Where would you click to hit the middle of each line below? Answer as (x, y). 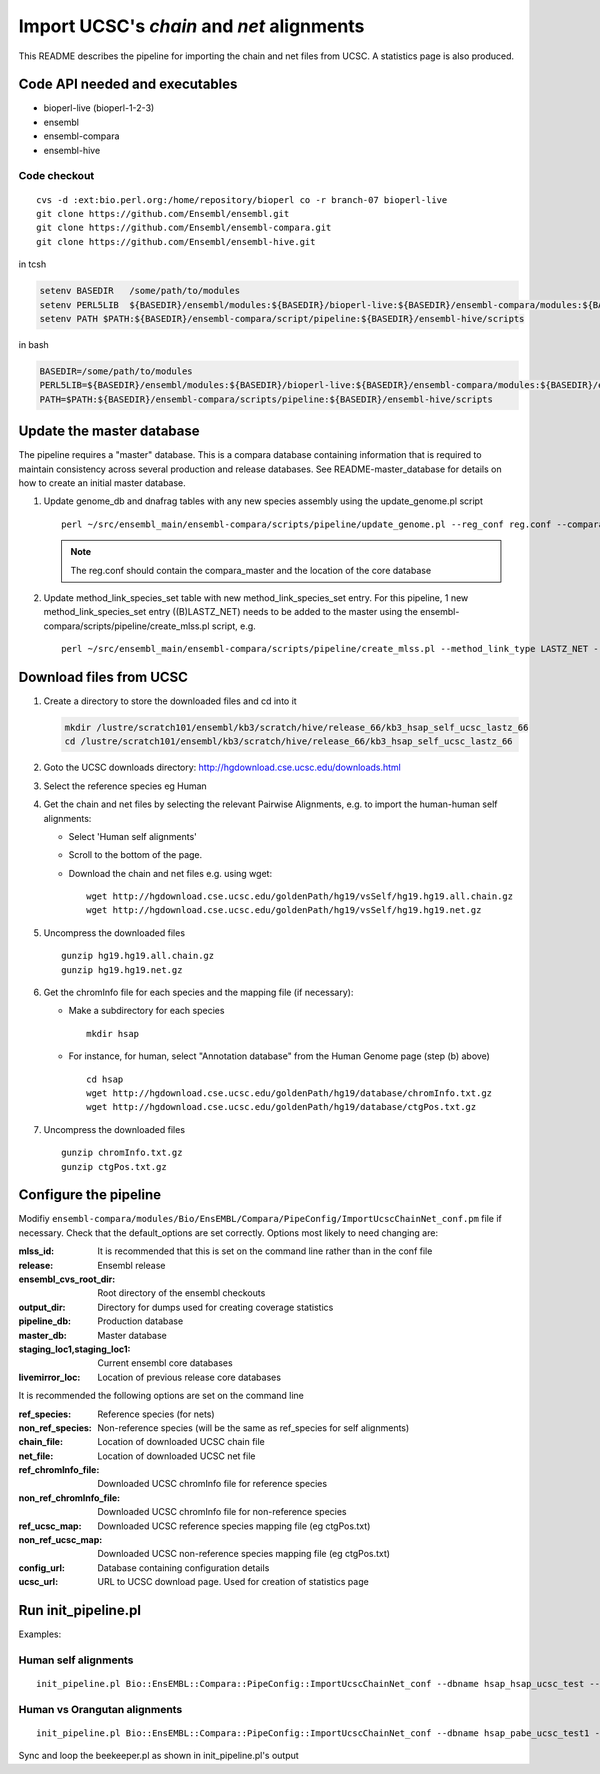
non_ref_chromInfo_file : (69, 1497)
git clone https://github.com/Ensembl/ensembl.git (163, 213)
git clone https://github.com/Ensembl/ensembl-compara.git (184, 228)
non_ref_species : (55, 1427)
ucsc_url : (38, 1582)
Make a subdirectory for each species (146, 1011)
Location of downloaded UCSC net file (176, 1456)
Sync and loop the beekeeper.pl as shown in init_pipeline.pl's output (158, 1756)
